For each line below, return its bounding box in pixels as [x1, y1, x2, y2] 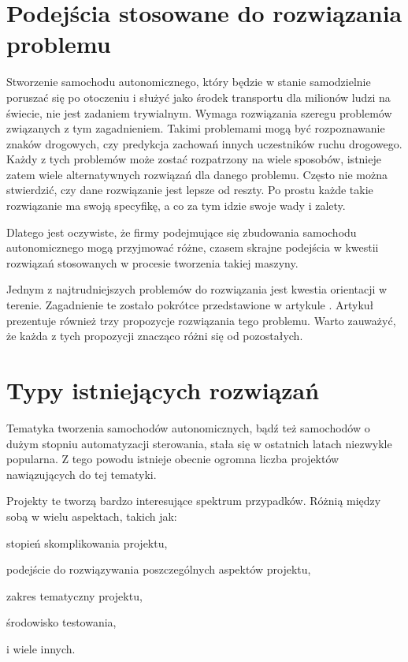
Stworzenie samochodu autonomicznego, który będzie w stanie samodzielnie [6, 73, 371, 90]
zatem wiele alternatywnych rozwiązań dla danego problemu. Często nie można [6, 166, 388, 182]
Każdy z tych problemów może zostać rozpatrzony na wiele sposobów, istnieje [6, 151, 381, 167]
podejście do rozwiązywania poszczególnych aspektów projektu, [6, 561, 311, 578]
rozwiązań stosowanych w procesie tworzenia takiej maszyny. [6, 254, 299, 271]
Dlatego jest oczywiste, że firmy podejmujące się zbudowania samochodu [6, 223, 357, 240]
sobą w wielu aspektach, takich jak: [6, 507, 177, 524]
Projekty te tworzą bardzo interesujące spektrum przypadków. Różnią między [6, 492, 381, 509]
